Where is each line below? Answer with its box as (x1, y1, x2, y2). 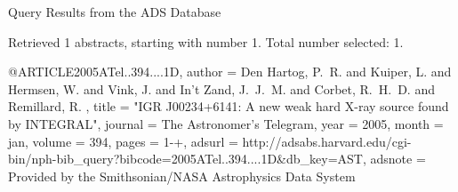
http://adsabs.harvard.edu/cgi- (242, 132, 412, 150)
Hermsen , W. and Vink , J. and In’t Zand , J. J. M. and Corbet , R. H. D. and (8, 79, 435, 98)
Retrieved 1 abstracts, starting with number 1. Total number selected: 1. (8, 32, 404, 51)
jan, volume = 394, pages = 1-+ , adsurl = (8, 132, 238, 150)
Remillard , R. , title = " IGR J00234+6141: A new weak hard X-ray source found (8, 97, 449, 116)
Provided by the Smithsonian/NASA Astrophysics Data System (8, 166, 356, 185)
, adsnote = (362, 149, 426, 168)
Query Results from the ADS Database (8, 3, 221, 20)
